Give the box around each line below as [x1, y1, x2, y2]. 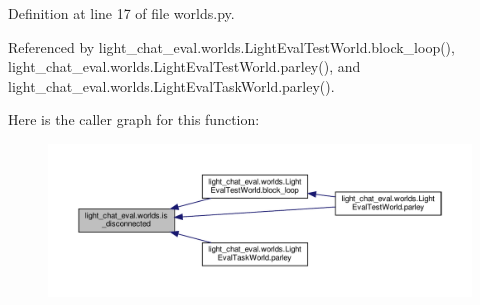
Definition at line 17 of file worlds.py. [8, 3, 235, 23]
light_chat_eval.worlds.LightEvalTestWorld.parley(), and [8, 56, 361, 77]
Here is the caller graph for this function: [8, 109, 260, 130]
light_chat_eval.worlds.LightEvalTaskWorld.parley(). [8, 75, 335, 96]
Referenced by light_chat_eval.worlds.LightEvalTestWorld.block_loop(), [8, 36, 455, 57]
